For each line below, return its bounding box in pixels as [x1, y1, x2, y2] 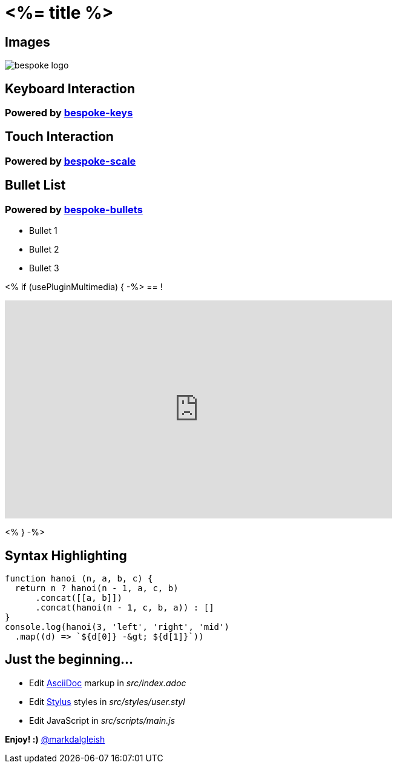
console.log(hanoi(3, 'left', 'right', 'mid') [5, 621, 229, 632]
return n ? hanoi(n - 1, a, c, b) [15, 583, 179, 593]
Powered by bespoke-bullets [5, 203, 143, 216]
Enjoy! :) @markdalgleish [5, 733, 105, 744]
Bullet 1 [29, 225, 57, 236]
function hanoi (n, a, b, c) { [5, 573, 153, 583]
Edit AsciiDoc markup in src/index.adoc [29, 677, 186, 688]
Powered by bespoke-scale [5, 154, 136, 167]
